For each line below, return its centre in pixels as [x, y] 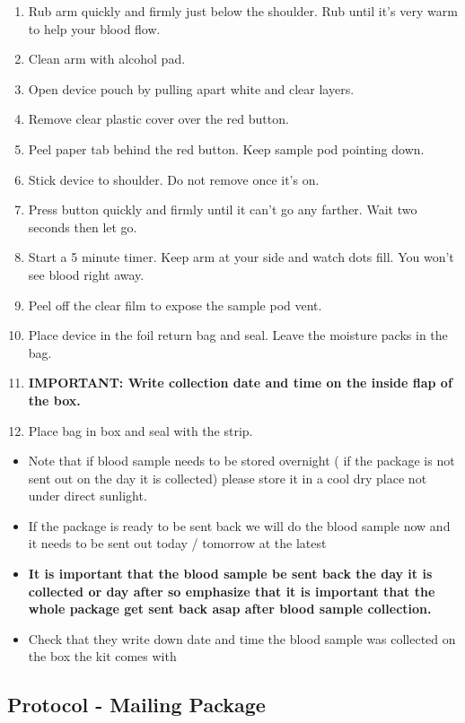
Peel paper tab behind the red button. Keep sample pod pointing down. [226, 148]
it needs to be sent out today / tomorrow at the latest [177, 543]
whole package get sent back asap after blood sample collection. [230, 609]
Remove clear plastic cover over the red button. [158, 119]
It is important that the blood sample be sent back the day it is [230, 574]
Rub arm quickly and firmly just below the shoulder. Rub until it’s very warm [243, 11]
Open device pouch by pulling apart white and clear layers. [191, 88]
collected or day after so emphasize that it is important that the [232, 591]
